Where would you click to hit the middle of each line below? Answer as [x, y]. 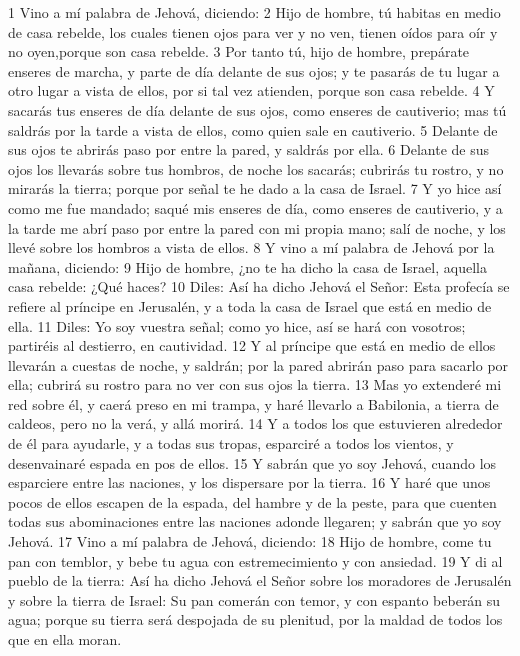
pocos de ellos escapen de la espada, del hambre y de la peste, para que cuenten [252, 501]
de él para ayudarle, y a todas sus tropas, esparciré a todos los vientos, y [231, 443]
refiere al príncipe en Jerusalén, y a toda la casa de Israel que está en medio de [250, 305]
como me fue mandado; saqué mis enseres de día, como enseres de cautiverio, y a [255, 207]
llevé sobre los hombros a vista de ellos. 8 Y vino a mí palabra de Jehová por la [251, 247]
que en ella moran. [65, 639]
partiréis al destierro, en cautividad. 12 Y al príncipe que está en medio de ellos [252, 345]
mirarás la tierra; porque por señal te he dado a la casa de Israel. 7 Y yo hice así [255, 188]
